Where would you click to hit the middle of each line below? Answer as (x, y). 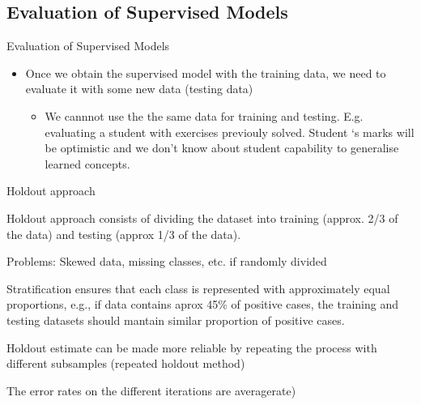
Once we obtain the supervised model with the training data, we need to (206, 72)
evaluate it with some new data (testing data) (139, 89)
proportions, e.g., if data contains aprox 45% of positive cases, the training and (202, 304)
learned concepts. (87, 163)
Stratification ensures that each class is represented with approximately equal (198, 288)
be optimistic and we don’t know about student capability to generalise (222, 148)
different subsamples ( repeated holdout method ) (126, 363)
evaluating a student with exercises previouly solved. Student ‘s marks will (230, 132)
